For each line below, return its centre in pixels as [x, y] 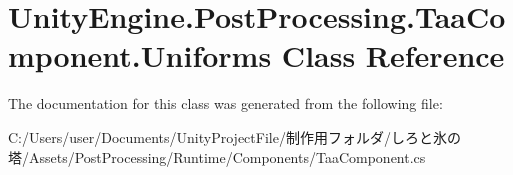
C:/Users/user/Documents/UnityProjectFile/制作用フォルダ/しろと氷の [234, 136]
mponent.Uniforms [140, 55]
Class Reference [393, 55]
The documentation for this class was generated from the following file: [225, 103]
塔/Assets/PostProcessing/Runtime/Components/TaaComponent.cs [217, 156]
